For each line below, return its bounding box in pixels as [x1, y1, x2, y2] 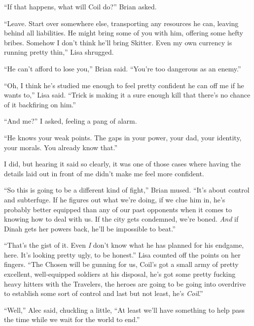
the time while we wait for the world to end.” [4, 314, 140, 325]
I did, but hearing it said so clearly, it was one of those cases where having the [4, 159, 241, 169]
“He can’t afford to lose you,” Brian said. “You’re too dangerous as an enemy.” [4, 63, 241, 73]
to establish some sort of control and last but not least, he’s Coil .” [4, 288, 203, 298]
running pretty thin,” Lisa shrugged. [4, 47, 114, 57]
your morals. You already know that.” [4, 142, 118, 152]
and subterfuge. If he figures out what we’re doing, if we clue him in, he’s [4, 194, 225, 204]
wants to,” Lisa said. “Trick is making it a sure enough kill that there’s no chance [4, 90, 251, 100]
